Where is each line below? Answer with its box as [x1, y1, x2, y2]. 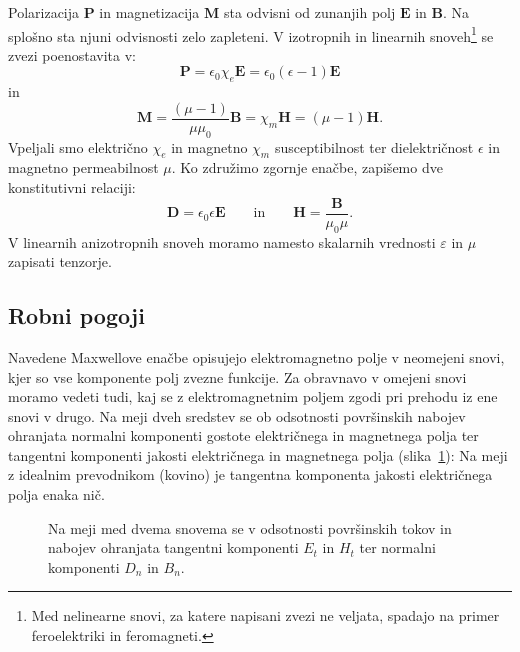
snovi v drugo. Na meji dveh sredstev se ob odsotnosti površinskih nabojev [8, 405, 466, 426]
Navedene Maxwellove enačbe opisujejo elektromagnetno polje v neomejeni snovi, [8, 346, 505, 367]
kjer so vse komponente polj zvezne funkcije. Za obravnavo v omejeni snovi [8, 366, 467, 387]
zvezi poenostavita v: [8, 44, 137, 65]
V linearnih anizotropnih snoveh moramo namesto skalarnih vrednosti [8, 231, 436, 252]
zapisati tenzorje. [8, 251, 112, 272]
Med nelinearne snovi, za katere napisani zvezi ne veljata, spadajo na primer [31, 605, 500, 626]
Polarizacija [8, 2, 80, 22]
